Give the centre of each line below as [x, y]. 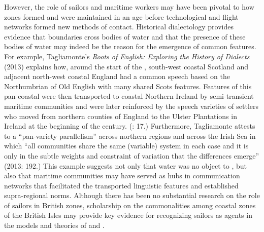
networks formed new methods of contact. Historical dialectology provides [119, 27]
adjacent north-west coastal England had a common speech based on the [117, 76]
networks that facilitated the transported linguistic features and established [121, 185]
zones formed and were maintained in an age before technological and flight [121, 16]
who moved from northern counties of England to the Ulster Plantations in [121, 116]
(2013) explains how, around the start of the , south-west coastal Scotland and [126, 66]
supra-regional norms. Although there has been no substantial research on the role [132, 195]
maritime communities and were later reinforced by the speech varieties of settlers [131, 106]
